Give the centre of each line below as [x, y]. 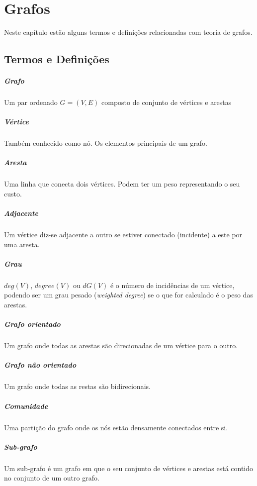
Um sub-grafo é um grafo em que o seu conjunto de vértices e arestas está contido [129, 468]
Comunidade [26, 406]
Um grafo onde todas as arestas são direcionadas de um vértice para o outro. [121, 345]
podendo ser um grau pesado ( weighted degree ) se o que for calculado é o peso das [128, 295]
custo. [13, 193]
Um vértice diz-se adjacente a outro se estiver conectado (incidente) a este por [123, 235]
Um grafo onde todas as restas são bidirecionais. [77, 386]
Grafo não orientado [40, 365]
